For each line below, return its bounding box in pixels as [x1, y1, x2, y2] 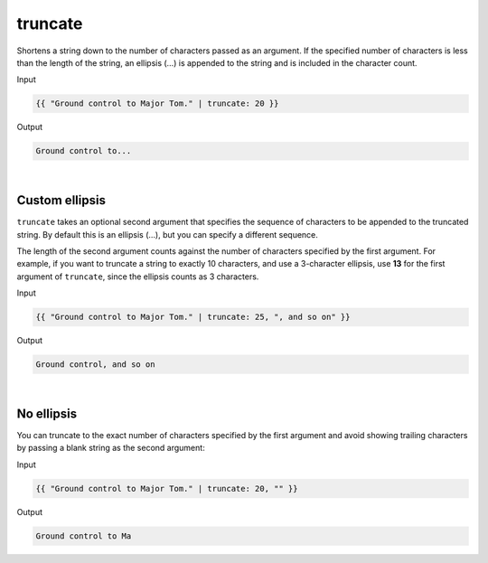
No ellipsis [16, 406, 77, 421]
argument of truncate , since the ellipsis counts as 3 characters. [16, 271, 259, 282]
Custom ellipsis [16, 192, 106, 208]
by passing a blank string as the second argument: [16, 443, 205, 454]
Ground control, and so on [35, 360, 155, 370]
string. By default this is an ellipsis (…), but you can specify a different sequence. [16, 229, 318, 239]
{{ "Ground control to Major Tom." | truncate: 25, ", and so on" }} [35, 312, 351, 323]
